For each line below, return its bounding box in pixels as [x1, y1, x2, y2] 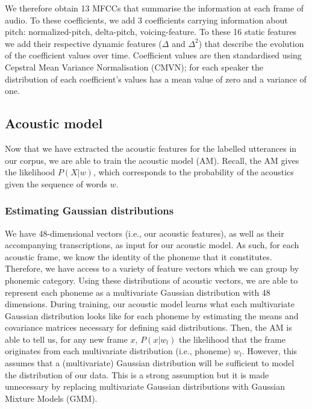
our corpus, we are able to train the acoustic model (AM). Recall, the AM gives [5, 154, 299, 166]
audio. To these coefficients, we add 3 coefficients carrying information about [5, 13, 288, 26]
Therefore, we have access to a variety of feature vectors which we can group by [5, 262, 299, 275]
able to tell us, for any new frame [5, 333, 128, 345]
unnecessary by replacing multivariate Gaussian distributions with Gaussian [5, 380, 285, 393]
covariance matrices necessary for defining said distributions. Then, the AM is [5, 321, 292, 334]
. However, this [242, 345, 298, 357]
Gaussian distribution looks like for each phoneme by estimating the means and [5, 309, 299, 322]
